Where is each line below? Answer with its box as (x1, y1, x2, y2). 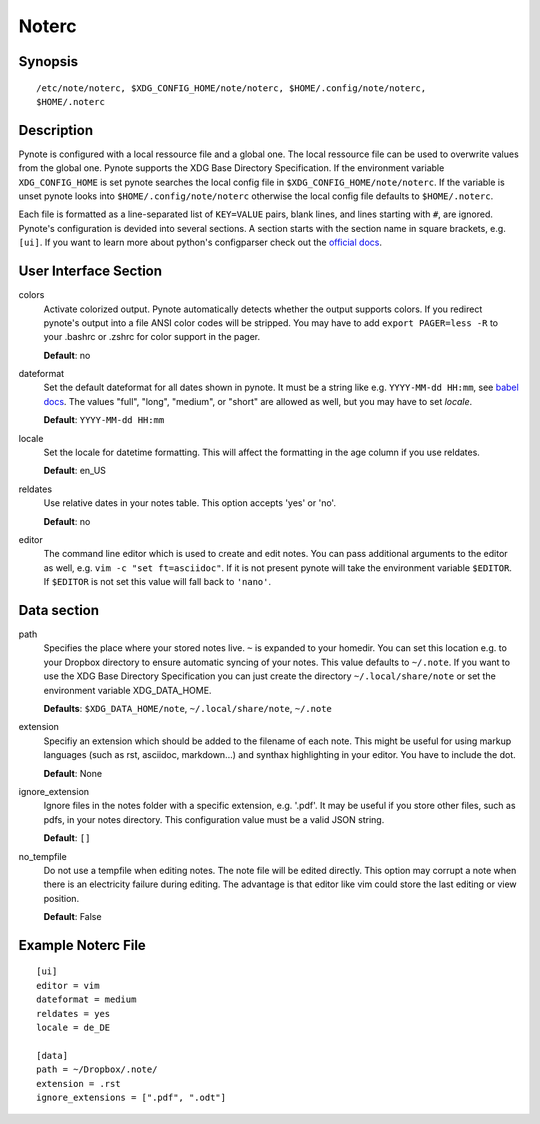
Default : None (43, 767, 103, 779)
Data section (18, 601, 100, 619)
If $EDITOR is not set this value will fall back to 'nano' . (43, 576, 272, 588)
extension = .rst (36, 1078, 121, 1089)
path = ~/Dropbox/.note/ (36, 1064, 158, 1075)
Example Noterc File (18, 936, 147, 954)
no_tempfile (18, 850, 67, 862)
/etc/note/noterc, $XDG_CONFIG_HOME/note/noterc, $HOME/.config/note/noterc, (36, 82, 427, 94)
